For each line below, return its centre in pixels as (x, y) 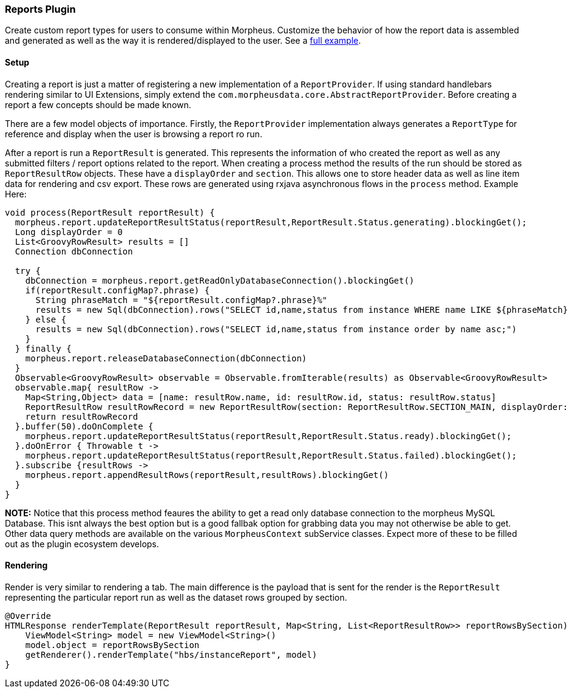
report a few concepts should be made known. (98, 104)
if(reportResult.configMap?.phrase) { (117, 290)
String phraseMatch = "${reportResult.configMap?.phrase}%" (182, 300)
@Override (28, 616)
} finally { (43, 348)
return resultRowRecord (82, 416)
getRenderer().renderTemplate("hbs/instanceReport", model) (171, 654)
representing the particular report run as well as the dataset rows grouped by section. (176, 597)
